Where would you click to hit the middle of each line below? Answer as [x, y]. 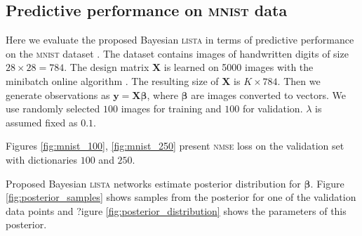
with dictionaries [42, 159]
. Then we [299, 80]
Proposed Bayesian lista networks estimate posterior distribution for [153, 183]
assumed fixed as [42, 122]
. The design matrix [107, 67]
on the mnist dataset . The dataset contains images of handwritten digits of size [177, 53]
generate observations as [58, 94]
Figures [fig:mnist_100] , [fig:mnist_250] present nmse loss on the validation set [175, 146]
